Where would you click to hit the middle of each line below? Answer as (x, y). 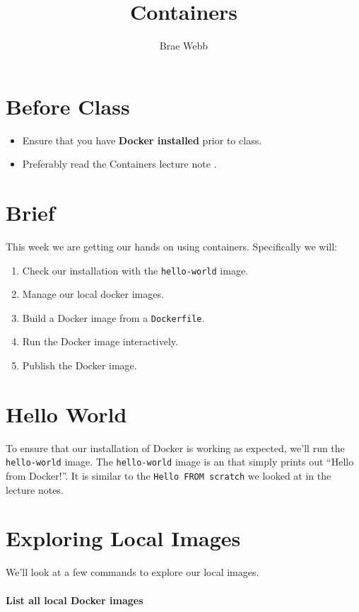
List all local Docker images (75, 600)
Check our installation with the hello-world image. (135, 270)
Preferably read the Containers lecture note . (119, 164)
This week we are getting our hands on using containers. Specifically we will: (172, 246)
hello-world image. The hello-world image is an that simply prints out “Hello (180, 462)
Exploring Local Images (123, 538)
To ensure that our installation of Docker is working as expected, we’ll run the (175, 448)
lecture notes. (35, 489)
